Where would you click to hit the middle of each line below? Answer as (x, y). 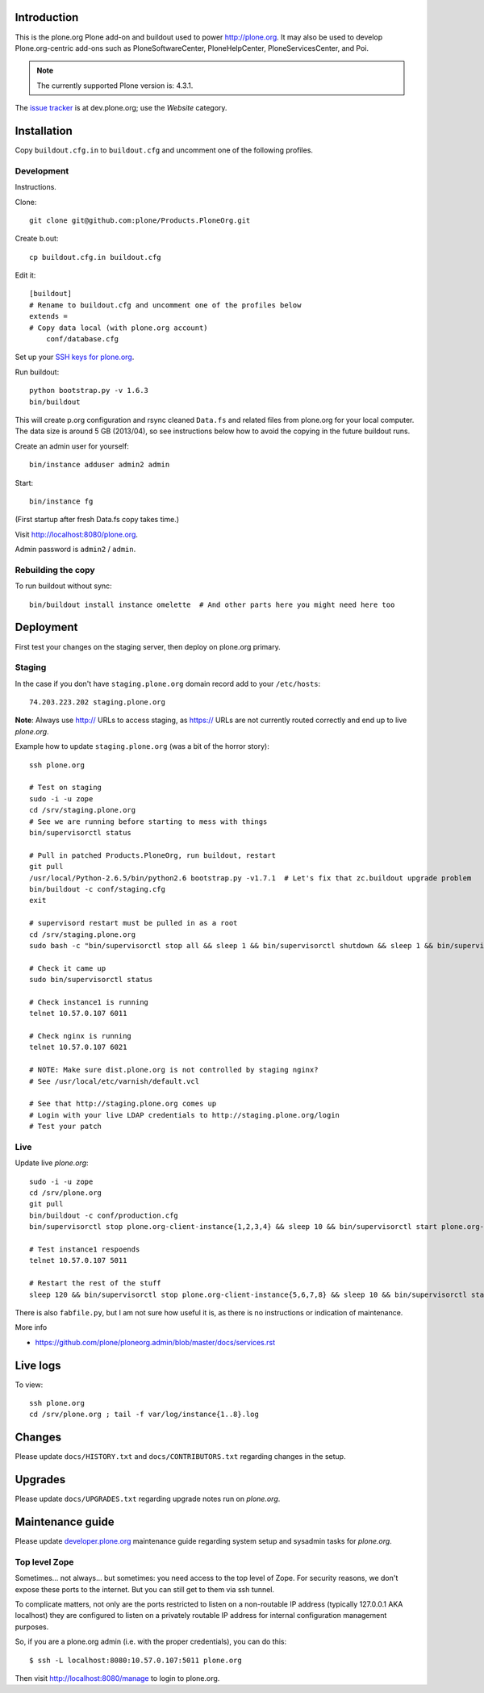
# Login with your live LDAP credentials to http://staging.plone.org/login (185, 1115)
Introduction (47, 17)
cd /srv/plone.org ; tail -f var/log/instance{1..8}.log (144, 1415)
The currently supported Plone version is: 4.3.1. (115, 86)
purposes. (32, 1627)
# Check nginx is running (81, 1036)
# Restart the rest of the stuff (95, 1283)
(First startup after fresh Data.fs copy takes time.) (97, 520)
